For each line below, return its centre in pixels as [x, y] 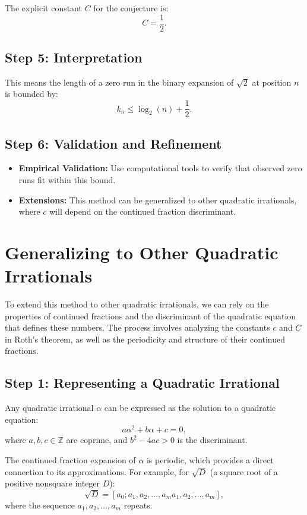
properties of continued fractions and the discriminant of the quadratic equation [151, 315]
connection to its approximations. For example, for [97, 471]
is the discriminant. [212, 440]
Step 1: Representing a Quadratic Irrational [142, 383]
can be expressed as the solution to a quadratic [190, 408]
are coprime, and [97, 440]
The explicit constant [43, 8]
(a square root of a [244, 471]
